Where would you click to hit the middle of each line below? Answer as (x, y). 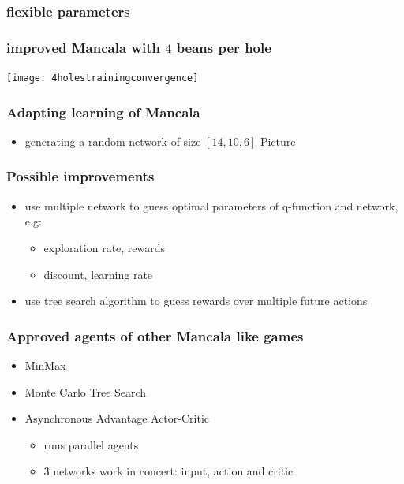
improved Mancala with (83, 47)
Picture (278, 141)
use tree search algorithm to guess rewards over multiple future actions (196, 301)
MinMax (45, 365)
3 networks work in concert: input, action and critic (168, 471)
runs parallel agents (91, 444)
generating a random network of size (113, 141)
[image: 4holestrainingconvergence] (103, 78)
